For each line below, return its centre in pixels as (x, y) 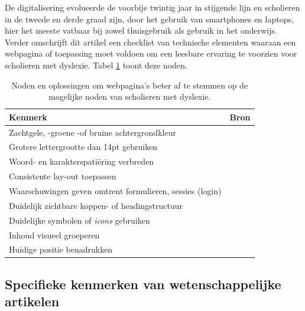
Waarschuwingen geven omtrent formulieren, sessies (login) (115, 190)
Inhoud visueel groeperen (54, 235)
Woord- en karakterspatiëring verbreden (81, 161)
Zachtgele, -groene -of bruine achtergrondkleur (93, 132)
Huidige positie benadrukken (61, 249)
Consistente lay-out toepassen (63, 176)
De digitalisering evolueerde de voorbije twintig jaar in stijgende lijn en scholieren (152, 7)
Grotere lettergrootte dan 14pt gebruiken (83, 147)
